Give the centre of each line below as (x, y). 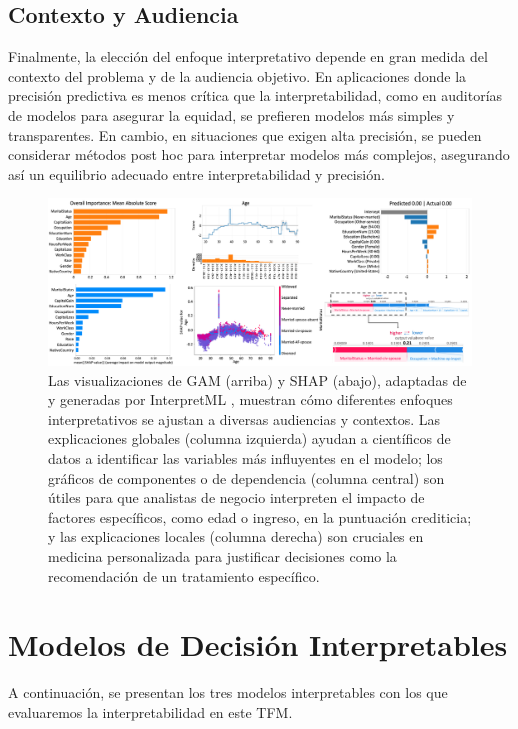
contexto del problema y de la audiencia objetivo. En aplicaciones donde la (237, 75)
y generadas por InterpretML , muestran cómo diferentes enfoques (250, 399)
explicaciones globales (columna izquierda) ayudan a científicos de (249, 438)
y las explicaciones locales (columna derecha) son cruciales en (236, 536)
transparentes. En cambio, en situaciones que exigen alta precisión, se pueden (245, 134)
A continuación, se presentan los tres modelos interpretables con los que (228, 692)
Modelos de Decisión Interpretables (258, 644)
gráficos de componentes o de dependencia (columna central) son (246, 477)
